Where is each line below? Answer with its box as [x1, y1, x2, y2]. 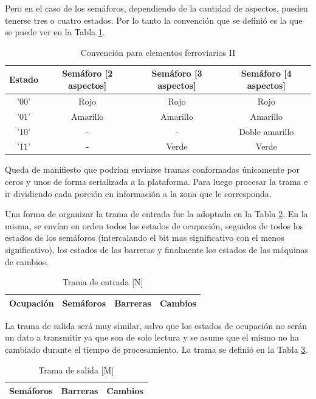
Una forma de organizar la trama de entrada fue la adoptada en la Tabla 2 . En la [5, 207, 308, 220]
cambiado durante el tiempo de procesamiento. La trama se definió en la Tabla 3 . [5, 343, 308, 356]
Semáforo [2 [62, 67, 113, 80]
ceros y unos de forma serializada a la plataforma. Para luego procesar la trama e [5, 175, 308, 188]
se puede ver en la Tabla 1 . [5, 26, 105, 38]
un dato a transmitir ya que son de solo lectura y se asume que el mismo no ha [5, 331, 299, 344]
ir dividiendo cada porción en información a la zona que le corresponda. [5, 187, 272, 199]
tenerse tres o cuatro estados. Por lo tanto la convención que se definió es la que [5, 13, 303, 26]
